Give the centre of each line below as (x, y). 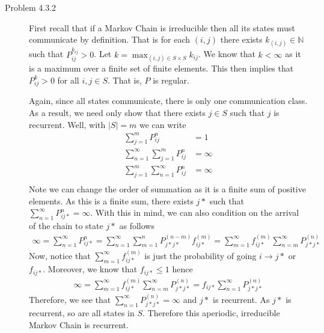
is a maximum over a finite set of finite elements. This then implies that (161, 68)
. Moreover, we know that (90, 269)
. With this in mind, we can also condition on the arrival (195, 212)
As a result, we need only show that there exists (118, 112)
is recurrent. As (241, 299)
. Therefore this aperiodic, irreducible (211, 313)
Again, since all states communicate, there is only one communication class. (168, 101)
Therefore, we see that (70, 299)
